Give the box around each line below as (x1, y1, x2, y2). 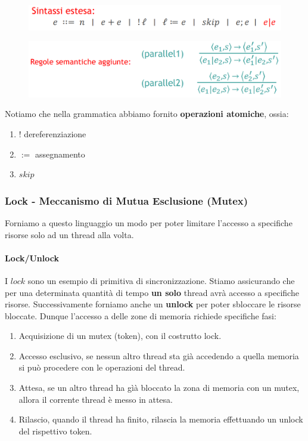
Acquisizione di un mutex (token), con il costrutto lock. (18, 329, 222, 342)
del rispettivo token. (18, 424, 92, 437)
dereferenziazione (24, 127, 86, 140)
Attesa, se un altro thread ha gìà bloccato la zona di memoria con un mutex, (18, 381, 300, 394)
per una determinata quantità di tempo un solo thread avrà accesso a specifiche (5, 286, 299, 298)
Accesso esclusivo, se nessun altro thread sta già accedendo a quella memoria (18, 349, 299, 362)
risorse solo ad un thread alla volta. (5, 228, 134, 240)
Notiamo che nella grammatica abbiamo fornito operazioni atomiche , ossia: (5, 107, 289, 120)
